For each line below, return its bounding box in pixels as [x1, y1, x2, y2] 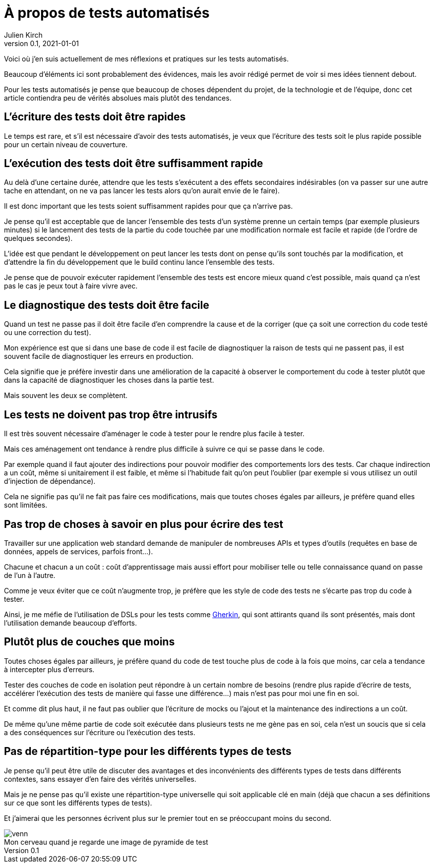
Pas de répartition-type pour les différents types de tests [4, 745, 292, 758]
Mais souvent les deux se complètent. [4, 391, 128, 400]
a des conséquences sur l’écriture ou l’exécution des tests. [4, 728, 195, 737]
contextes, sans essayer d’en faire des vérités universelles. [4, 774, 196, 783]
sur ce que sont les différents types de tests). [4, 798, 152, 807]
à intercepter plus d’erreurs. [4, 665, 95, 674]
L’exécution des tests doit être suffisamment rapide [4, 157, 263, 170]
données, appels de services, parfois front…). [4, 547, 153, 556]
